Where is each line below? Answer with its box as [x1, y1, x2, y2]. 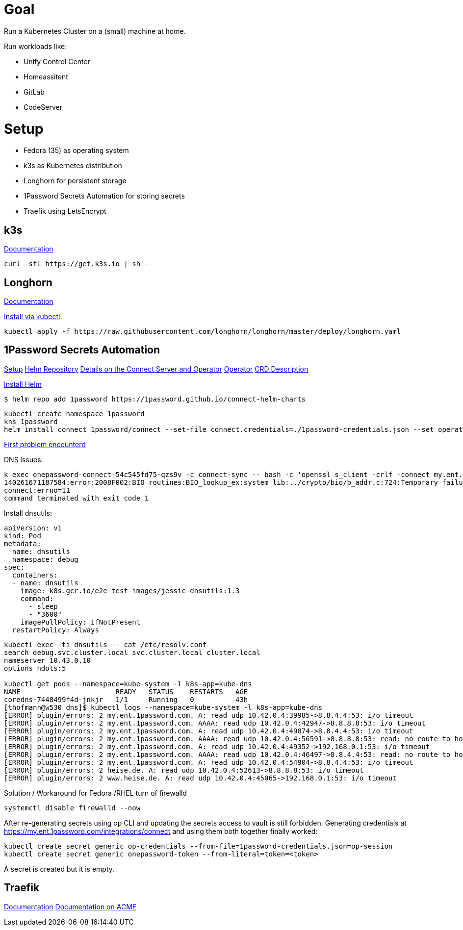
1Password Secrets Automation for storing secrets [24, 192, 185, 201]
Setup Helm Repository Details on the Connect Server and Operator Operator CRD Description [4, 364, 309, 373]
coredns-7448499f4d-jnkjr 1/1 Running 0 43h [4, 695, 248, 704]
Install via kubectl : [4, 312, 62, 321]
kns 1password [4, 417, 58, 426]
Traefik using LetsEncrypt [24, 207, 106, 216]
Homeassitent [24, 72, 68, 81]
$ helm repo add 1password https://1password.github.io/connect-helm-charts [4, 395, 306, 403]
